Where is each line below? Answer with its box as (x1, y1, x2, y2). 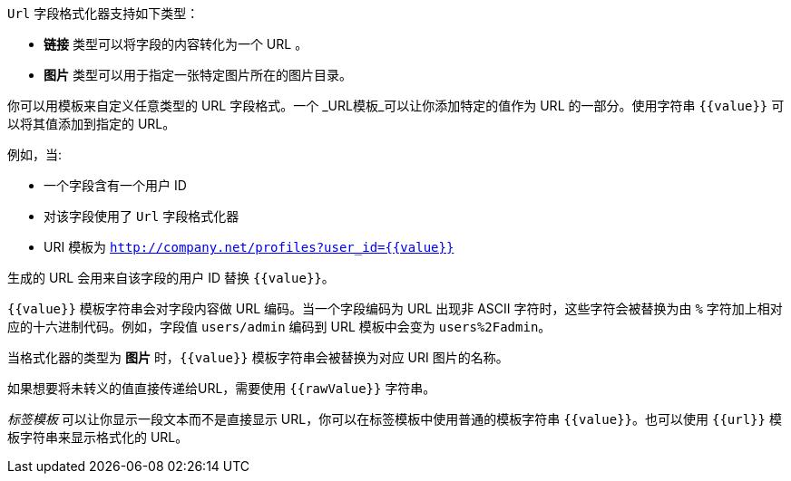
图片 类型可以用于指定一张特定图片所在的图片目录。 (44, 67, 352, 82)
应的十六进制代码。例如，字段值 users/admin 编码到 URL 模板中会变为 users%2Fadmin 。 (7, 319, 552, 334)
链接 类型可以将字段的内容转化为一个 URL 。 (44, 36, 308, 52)
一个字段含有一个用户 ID (44, 178, 187, 193)
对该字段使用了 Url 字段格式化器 (44, 208, 239, 224)
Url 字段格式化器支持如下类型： (7, 5, 200, 21)
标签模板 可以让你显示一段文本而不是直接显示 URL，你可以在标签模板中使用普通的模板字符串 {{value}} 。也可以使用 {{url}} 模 (7, 411, 782, 427)
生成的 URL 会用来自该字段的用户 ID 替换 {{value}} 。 (7, 270, 335, 285)
